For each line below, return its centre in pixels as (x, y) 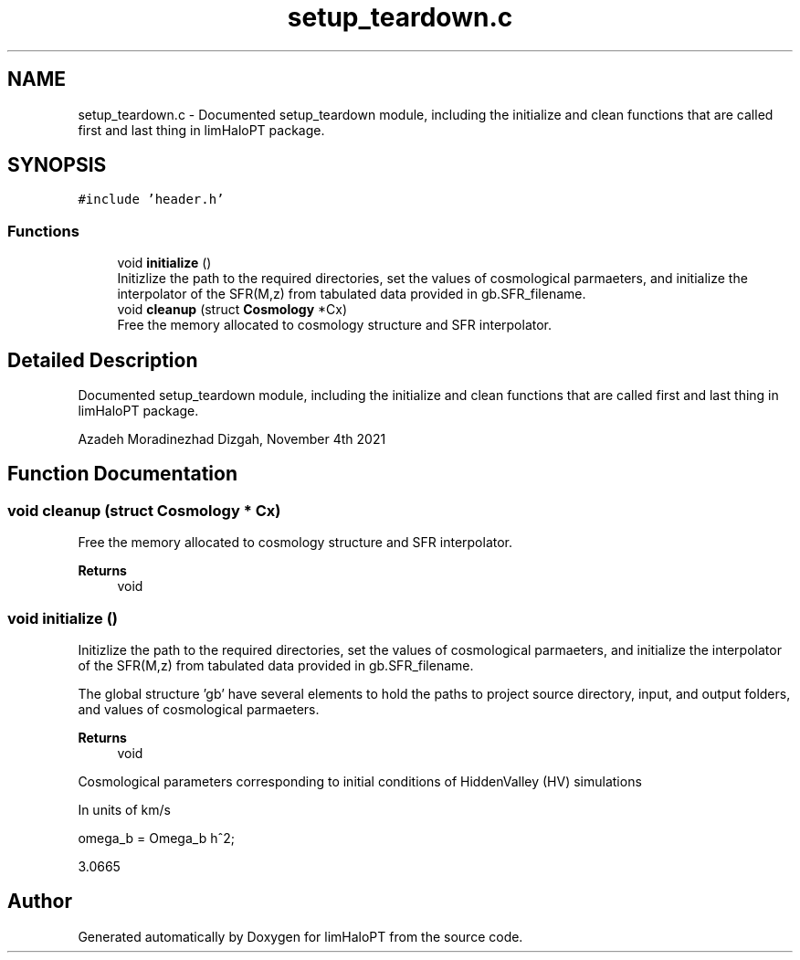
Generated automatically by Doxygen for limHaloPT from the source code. (300, 936)
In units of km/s (124, 810)
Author (40, 902)
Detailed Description (103, 360)
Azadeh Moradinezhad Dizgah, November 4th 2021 (232, 439)
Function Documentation (122, 474)
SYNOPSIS (57, 165)
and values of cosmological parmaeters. (199, 709)
